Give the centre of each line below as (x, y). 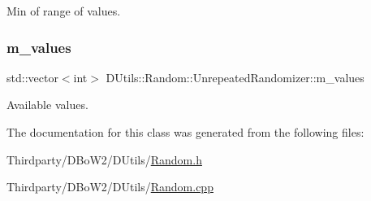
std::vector (32, 77)
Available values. (47, 105)
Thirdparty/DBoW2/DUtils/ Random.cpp (110, 187)
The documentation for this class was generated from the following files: (185, 132)
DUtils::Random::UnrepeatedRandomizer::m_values (235, 77)
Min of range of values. (64, 11)
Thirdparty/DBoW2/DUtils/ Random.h (104, 159)
